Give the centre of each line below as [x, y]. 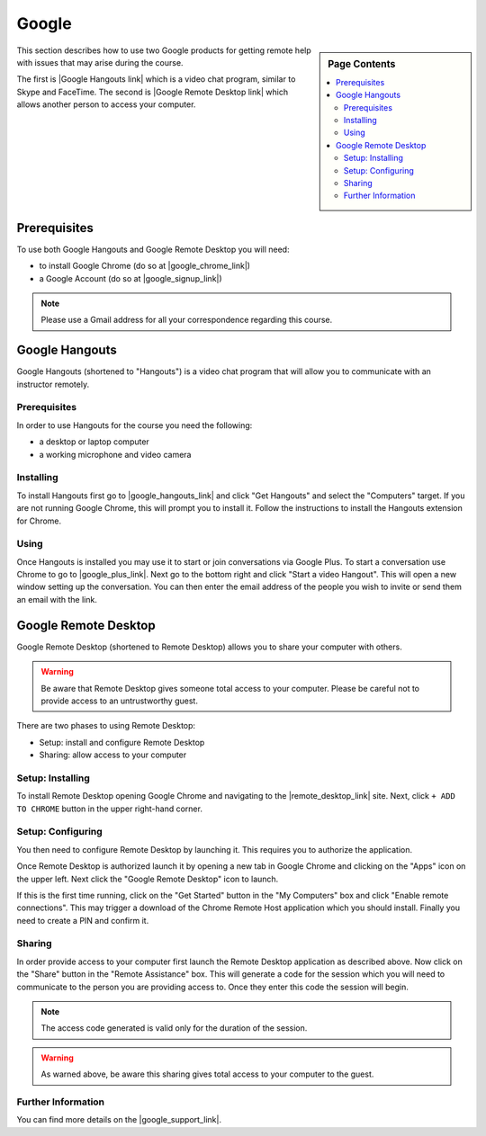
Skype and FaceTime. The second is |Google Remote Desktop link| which [152, 92]
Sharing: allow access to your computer [113, 755]
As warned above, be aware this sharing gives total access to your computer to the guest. [207, 1074]
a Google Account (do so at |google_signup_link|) [130, 278]
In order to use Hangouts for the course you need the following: [135, 425]
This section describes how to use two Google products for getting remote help [164, 50]
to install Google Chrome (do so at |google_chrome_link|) [145, 266]
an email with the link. [57, 599]
